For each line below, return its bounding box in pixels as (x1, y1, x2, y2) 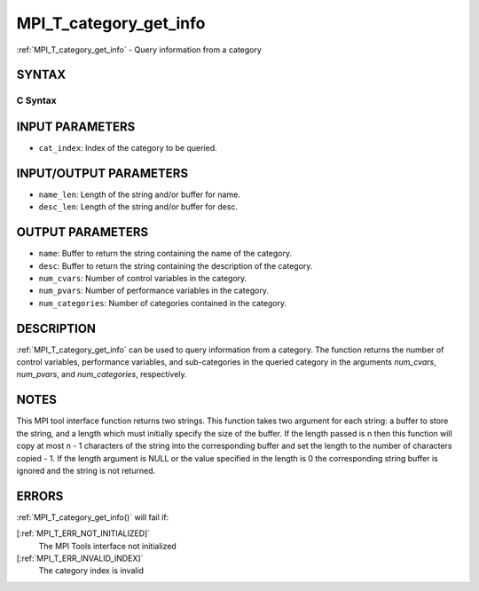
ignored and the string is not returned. (16, 465, 156, 476)
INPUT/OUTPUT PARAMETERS (16, 165, 189, 181)
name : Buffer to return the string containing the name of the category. (38, 248, 293, 259)
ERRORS (16, 488, 64, 503)
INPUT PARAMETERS (16, 119, 136, 134)
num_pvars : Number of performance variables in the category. (38, 285, 270, 296)
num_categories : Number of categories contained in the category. (38, 297, 287, 308)
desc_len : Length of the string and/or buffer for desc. (38, 201, 239, 212)
